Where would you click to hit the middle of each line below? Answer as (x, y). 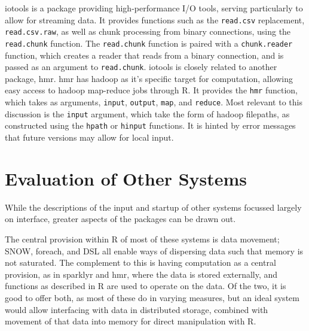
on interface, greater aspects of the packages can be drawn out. (120, 219)
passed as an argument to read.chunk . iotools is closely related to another (141, 67)
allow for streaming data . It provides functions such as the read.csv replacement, (155, 19)
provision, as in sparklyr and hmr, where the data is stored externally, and (141, 274)
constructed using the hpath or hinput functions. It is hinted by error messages (150, 125)
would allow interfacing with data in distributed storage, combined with (137, 309)
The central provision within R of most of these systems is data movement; (142, 239)
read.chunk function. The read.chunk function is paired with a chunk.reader (149, 43)
